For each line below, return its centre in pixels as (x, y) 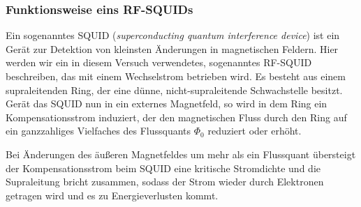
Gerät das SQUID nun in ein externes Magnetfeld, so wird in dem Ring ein (167, 103)
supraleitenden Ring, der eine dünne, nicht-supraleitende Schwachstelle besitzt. (174, 90)
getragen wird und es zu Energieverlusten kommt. (112, 195)
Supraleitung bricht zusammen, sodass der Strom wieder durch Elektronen (165, 182)
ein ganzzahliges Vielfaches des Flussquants (98, 131)
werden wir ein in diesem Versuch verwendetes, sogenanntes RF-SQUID (159, 62)
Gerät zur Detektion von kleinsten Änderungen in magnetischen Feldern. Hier (172, 48)
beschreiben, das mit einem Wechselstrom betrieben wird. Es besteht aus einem (176, 76)
